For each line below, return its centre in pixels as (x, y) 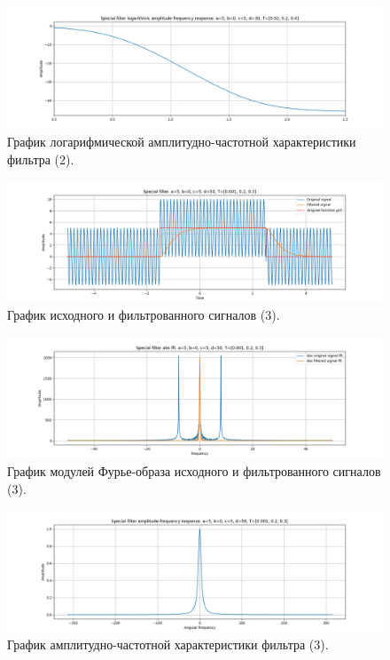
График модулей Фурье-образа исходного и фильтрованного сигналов (194, 470)
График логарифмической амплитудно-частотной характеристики (182, 142)
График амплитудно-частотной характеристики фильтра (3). (168, 644)
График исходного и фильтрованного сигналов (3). (144, 315)
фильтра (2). (41, 159)
